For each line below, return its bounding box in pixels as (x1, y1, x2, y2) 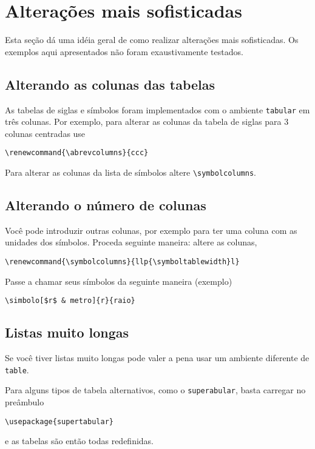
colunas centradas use (5, 127, 86, 139)
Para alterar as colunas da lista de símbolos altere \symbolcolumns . (5, 166, 257, 179)
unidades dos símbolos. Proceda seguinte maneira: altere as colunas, (5, 236, 257, 248)
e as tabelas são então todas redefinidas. (5, 434, 154, 447)
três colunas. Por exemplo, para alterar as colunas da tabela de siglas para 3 (5, 115, 289, 128)
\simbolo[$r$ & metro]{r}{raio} (5, 296, 135, 305)
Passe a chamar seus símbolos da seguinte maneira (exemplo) (5, 274, 232, 287)
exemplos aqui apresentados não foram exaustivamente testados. (5, 45, 243, 58)
